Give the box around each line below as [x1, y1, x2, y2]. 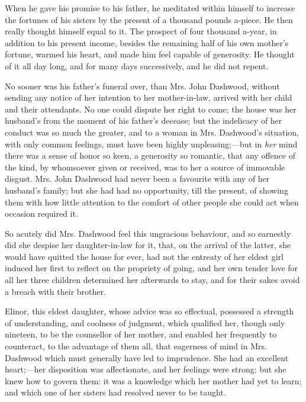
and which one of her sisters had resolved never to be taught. [5, 386, 226, 398]
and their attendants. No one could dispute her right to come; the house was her [5, 102, 297, 115]
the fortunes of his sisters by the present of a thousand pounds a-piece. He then [5, 13, 293, 25]
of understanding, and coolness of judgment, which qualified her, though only [5, 316, 285, 329]
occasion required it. [5, 207, 78, 220]
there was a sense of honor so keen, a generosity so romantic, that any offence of [5, 149, 295, 162]
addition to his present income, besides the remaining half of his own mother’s [5, 36, 289, 49]
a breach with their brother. [5, 285, 106, 297]
